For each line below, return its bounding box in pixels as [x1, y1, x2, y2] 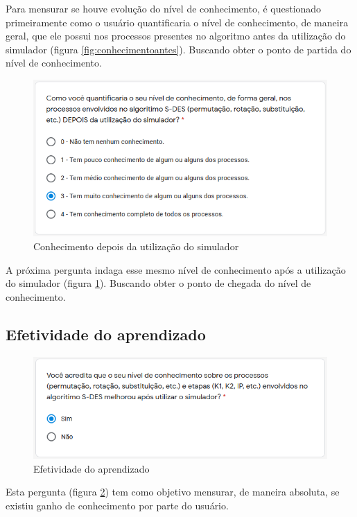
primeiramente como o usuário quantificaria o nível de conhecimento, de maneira [6, 15, 349, 29]
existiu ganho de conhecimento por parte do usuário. [6, 498, 229, 512]
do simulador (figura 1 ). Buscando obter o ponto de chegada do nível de [6, 276, 311, 290]
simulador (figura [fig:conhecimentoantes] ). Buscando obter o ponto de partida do [6, 42, 351, 56]
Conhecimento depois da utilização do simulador [33, 238, 239, 253]
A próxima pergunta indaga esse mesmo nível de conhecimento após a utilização [6, 262, 346, 277]
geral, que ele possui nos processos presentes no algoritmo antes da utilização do [6, 28, 346, 43]
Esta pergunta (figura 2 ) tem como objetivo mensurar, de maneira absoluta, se [6, 484, 340, 499]
